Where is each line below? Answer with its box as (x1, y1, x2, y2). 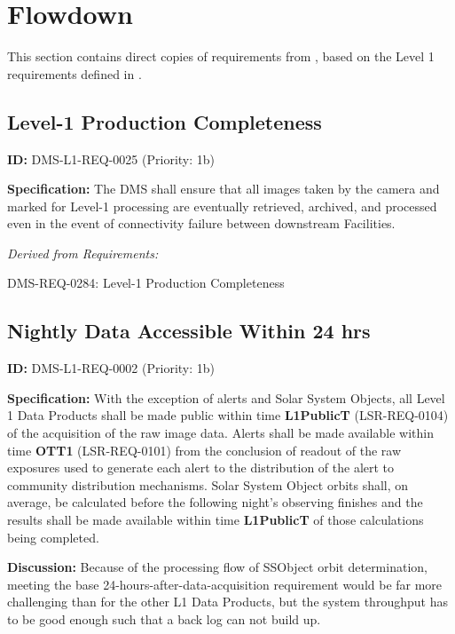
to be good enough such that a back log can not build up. (7, 610, 321, 628)
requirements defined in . (7, 64, 142, 83)
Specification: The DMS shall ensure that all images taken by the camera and (7, 179, 440, 198)
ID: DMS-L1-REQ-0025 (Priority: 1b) (7, 149, 215, 168)
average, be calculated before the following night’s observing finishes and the (7, 493, 423, 511)
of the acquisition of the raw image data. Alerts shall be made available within (7, 424, 434, 442)
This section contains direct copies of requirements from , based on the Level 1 (7, 47, 435, 66)
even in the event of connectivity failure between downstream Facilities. (7, 214, 396, 233)
